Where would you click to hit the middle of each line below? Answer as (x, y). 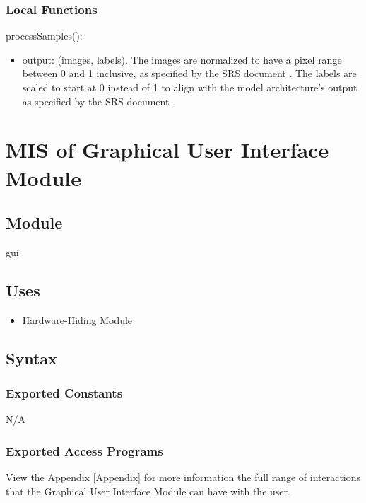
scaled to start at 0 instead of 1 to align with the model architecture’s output (190, 87)
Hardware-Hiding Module (77, 319)
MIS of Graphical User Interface (167, 150)
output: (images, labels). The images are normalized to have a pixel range (182, 59)
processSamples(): (44, 36)
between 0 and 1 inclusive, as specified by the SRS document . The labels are (189, 73)
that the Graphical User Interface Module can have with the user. (148, 491)
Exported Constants (64, 393)
